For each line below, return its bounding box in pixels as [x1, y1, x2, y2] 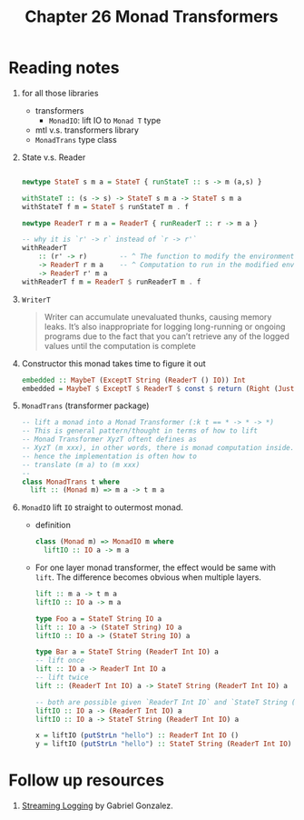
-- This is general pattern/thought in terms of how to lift [21, 426, 259, 435]
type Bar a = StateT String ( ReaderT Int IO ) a [34, 647, 219, 656]
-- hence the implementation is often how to [21, 452, 197, 461]
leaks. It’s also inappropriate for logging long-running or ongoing [44, 321, 286, 332]
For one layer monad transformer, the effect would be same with [34, 562, 276, 574]
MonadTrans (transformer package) [21, 400, 150, 411]
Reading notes [8, 57, 120, 78]
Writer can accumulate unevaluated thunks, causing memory [44, 311, 272, 322]
